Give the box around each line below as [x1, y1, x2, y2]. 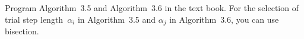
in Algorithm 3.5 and [77, 13, 156, 25]
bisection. [5, 25, 39, 37]
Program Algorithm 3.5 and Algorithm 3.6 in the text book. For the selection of [5, 2, 299, 13]
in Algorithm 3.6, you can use [169, 13, 279, 25]
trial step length [5, 13, 64, 25]
